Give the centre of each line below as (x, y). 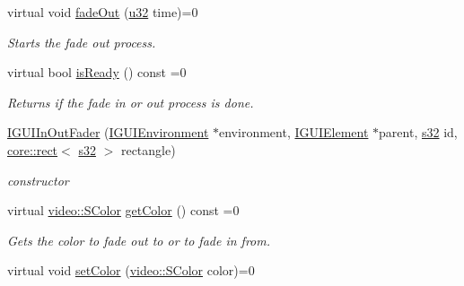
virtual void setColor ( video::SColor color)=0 (131, 270)
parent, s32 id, (418, 132)
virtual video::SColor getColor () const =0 (123, 210)
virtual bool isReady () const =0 (97, 72)
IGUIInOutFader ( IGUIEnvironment (108, 132)
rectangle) (148, 149)
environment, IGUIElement (294, 132)
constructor (38, 180)
